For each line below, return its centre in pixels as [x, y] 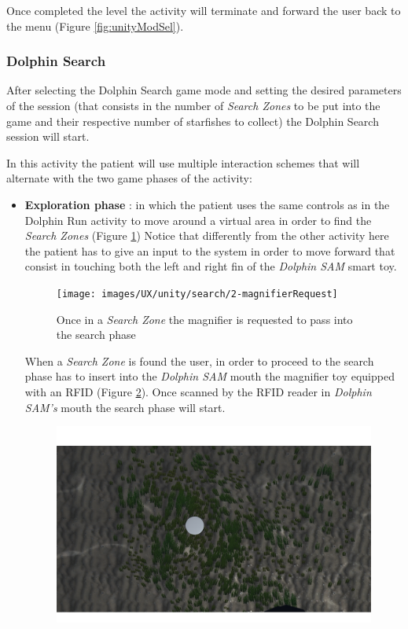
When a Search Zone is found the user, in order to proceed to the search [199, 360]
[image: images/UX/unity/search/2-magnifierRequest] [197, 294]
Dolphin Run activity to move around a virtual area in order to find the [198, 220]
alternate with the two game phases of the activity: [129, 178]
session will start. [48, 136]
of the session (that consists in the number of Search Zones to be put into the [193, 105]
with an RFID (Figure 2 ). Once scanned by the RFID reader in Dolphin [198, 391]
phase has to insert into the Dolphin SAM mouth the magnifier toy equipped [210, 376]
